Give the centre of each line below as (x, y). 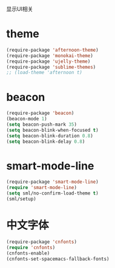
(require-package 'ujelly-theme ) (48, 61)
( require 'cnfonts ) (31, 247)
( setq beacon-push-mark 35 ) (42, 125)
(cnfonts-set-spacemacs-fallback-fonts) (58, 259)
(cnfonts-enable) (28, 253)
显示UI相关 (20, 9)
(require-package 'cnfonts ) (42, 242)
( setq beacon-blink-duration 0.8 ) (50, 136)
